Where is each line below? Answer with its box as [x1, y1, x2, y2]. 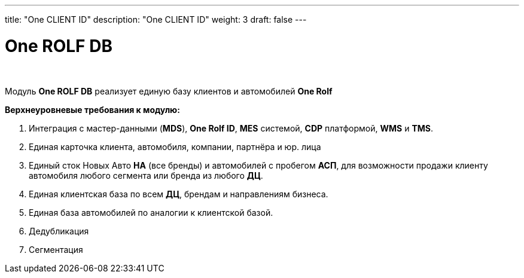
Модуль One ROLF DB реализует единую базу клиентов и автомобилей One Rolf [5, 85, 333, 96]
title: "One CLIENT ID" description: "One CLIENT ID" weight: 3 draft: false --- [5, 14, 307, 25]
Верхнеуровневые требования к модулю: [5, 104, 180, 115]
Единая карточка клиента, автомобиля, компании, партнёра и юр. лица [29, 141, 321, 152]
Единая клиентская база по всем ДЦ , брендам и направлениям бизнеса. [29, 188, 328, 199]
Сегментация [29, 244, 83, 255]
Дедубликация [29, 225, 89, 236]
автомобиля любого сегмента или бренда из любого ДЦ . [29, 170, 263, 181]
